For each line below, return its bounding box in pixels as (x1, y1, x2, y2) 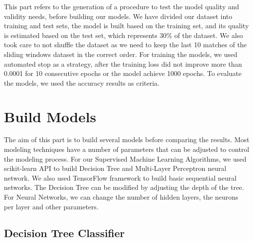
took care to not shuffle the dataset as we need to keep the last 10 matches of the (4, 39, 247, 50)
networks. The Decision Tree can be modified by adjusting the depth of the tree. (4, 182, 244, 192)
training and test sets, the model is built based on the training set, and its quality (4, 20, 249, 31)
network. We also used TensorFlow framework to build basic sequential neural (4, 172, 237, 183)
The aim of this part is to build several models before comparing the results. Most (4, 134, 250, 145)
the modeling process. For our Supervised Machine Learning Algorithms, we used (4, 153, 247, 164)
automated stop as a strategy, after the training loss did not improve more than (4, 58, 242, 69)
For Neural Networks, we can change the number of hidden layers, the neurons (4, 192, 238, 202)
